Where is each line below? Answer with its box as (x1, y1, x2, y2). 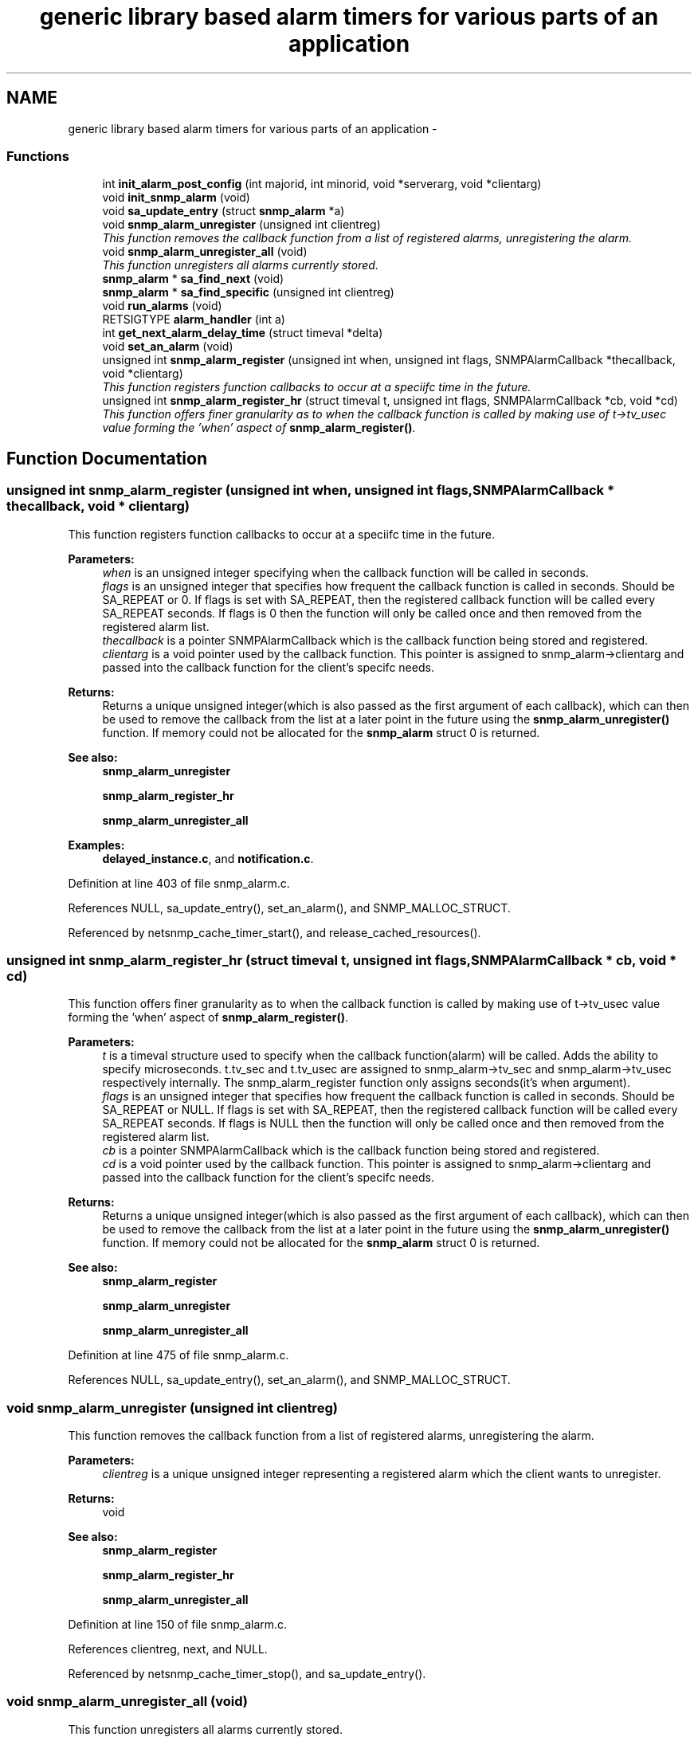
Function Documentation (6, 448, 207, 469)
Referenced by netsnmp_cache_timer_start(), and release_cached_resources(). (68, 925, 481, 939)
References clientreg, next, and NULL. (68, 1642, 268, 1657)
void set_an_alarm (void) (102, 339, 233, 354)
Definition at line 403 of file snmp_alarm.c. (68, 876, 290, 890)
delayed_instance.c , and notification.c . (102, 851, 314, 865)
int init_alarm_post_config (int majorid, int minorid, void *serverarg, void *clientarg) (102, 177, 542, 191)
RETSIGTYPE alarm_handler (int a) (102, 312, 285, 327)
